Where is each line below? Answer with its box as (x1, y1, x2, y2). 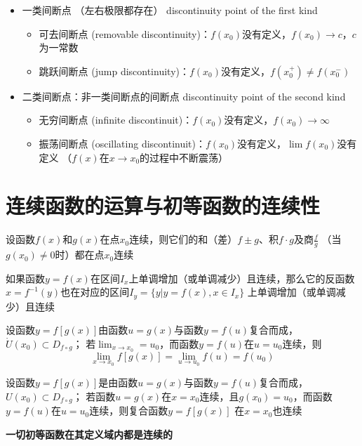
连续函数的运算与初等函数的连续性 (6, 191, 321, 220)
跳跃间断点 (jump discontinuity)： (39, 63, 189, 78)
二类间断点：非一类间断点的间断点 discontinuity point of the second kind (22, 88, 346, 103)
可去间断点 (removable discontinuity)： (39, 26, 210, 41)
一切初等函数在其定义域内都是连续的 (6, 427, 173, 442)
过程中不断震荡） (149, 150, 229, 164)
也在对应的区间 (60, 284, 130, 299)
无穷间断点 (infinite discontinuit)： (39, 112, 193, 127)
